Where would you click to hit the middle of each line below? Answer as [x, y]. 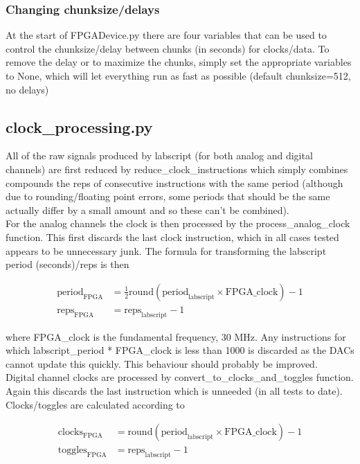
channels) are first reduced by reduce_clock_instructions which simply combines [177, 169]
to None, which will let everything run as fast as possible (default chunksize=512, [178, 75]
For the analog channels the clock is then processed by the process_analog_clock [178, 223]
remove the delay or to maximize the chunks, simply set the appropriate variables [179, 62]
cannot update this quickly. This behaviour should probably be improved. [162, 363]
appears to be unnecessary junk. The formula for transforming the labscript [166, 250]
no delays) [27, 89]
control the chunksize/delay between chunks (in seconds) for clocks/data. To [168, 48]
